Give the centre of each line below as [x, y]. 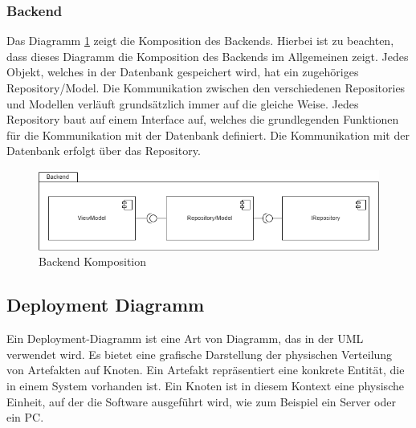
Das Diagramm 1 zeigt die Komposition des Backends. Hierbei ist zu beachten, [200, 41]
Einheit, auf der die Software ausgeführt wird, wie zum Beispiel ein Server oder [201, 401]
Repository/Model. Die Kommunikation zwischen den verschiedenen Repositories [206, 88]
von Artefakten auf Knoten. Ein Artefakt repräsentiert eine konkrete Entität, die [206, 370]
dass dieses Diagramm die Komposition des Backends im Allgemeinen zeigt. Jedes [208, 56]
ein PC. [25, 417]
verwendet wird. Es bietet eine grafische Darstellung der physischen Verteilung [200, 354]
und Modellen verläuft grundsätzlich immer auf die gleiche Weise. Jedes [183, 103]
